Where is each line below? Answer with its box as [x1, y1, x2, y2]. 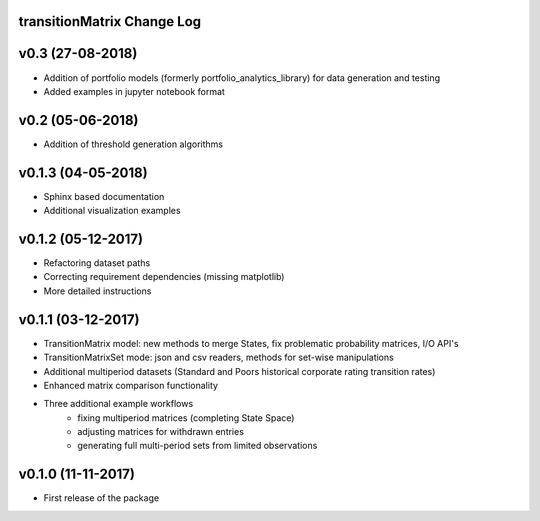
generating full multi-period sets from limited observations [77, 440, 318, 452]
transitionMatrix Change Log [18, 13, 202, 30]
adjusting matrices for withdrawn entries [77, 426, 245, 438]
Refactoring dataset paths [43, 257, 151, 269]
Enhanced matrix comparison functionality [43, 379, 219, 391]
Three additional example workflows [43, 398, 194, 410]
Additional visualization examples [43, 205, 181, 217]
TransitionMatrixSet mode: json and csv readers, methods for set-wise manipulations [43, 351, 394, 364]
